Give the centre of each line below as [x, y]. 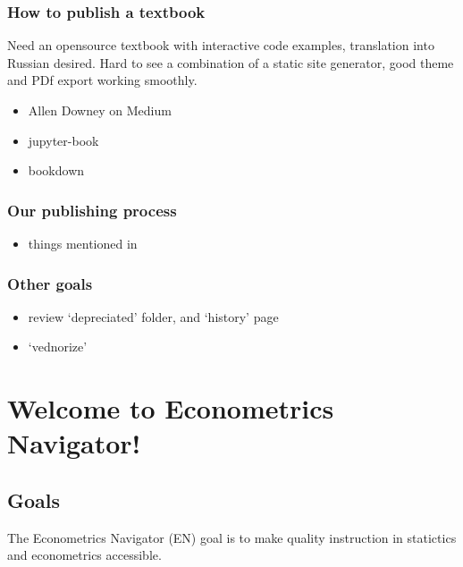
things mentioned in [83, 243]
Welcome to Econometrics [171, 408]
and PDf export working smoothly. [102, 80]
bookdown [56, 170]
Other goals [50, 283]
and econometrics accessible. [84, 555]
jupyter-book [63, 140]
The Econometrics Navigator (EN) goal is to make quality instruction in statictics [232, 537]
